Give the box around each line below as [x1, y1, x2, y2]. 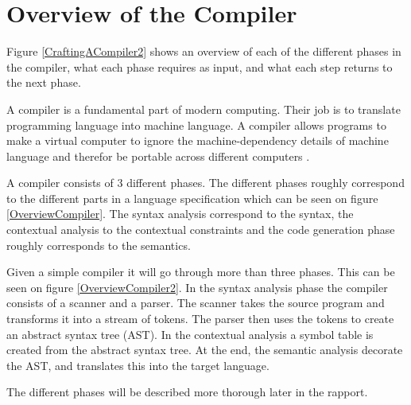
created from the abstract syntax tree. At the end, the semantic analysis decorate [6, 341, 403, 358]
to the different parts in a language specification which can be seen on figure [6, 189, 378, 206]
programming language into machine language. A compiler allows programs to [6, 116, 386, 133]
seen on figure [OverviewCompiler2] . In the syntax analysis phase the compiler [6, 278, 388, 295]
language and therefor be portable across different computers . [6, 147, 310, 164]
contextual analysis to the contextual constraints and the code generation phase [6, 221, 395, 238]
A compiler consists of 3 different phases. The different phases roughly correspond [6, 174, 405, 191]
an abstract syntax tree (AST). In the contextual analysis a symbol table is [6, 325, 374, 342]
